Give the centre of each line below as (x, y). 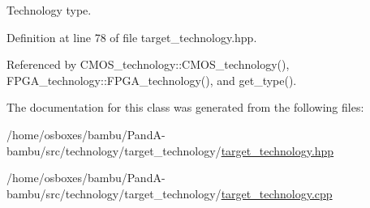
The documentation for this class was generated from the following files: (185, 107)
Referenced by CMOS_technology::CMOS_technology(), (148, 64)
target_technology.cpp (277, 193)
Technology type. (49, 10)
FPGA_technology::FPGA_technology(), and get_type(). (152, 80)
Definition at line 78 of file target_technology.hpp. (132, 37)
